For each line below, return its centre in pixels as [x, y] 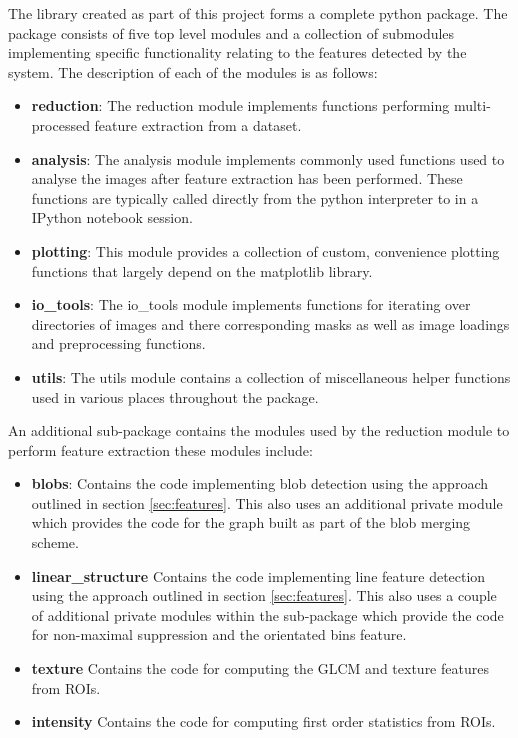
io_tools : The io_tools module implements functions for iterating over [251, 304]
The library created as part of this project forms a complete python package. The [258, 13]
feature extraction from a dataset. [198, 124]
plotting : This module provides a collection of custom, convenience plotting [265, 250]
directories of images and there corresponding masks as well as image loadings [270, 323]
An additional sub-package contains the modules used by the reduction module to [259, 430]
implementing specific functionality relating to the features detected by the [237, 52]
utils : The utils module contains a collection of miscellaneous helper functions [271, 376]
